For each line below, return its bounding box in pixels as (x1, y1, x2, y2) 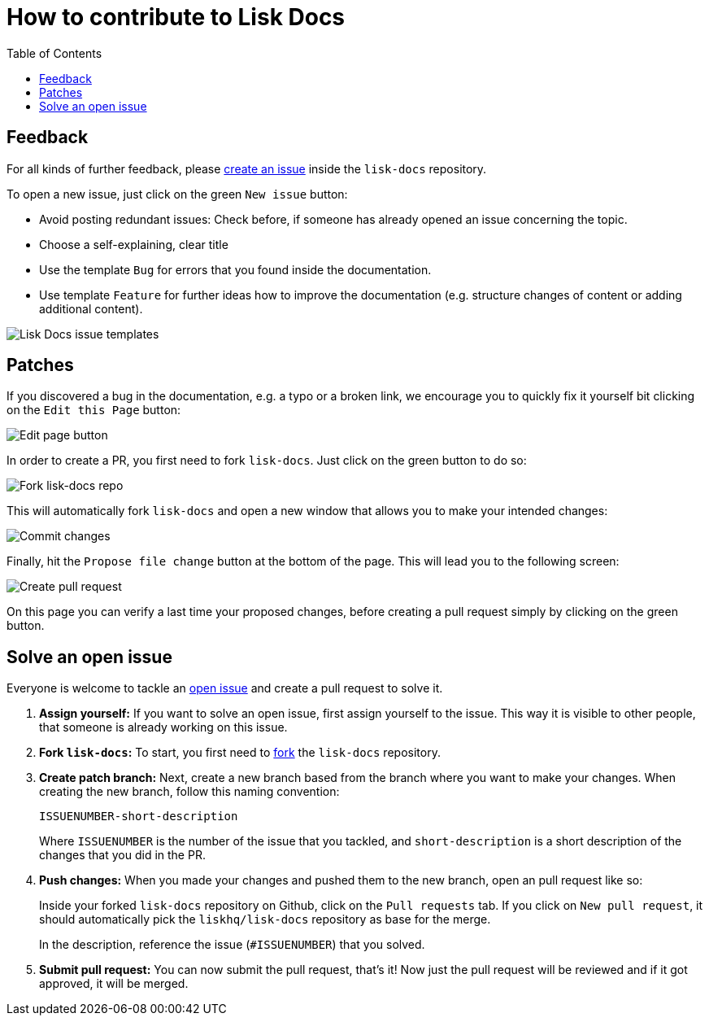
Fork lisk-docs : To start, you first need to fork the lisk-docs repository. (39, 745, 441, 760)
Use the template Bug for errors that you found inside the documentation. (39, 262, 432, 277)
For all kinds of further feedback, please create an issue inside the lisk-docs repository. (7, 161, 487, 176)
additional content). (39, 301, 143, 316)
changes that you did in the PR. (39, 848, 206, 863)
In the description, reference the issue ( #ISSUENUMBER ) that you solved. (39, 937, 425, 952)
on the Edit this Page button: (7, 403, 181, 417)
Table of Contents (7, 46, 102, 60)
